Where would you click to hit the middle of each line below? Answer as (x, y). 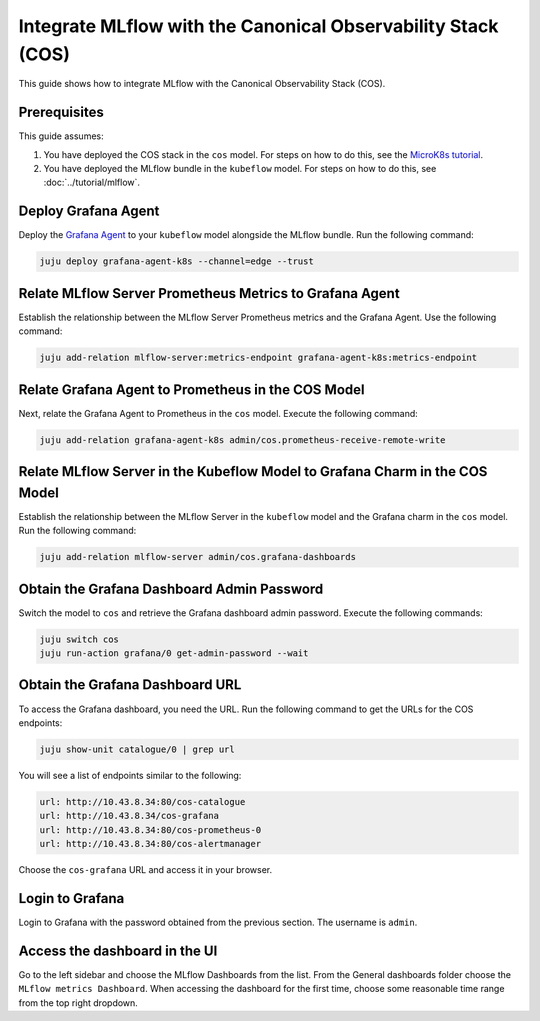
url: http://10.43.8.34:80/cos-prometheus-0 (150, 829)
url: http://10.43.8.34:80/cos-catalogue (142, 801)
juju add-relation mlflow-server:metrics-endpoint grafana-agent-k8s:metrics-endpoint (258, 358)
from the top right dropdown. (78, 1002)
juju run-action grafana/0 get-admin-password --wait (174, 653)
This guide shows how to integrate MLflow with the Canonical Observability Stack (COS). (202, 84)
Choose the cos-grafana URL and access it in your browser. (145, 870)
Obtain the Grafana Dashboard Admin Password (171, 588)
